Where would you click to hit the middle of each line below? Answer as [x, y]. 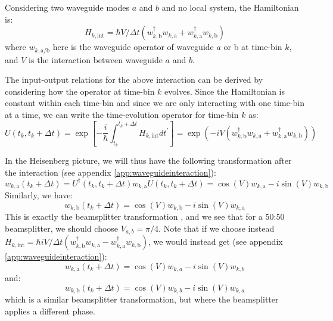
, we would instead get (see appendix [215, 241]
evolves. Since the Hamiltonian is [225, 91]
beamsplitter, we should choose [62, 228]
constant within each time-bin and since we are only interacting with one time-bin [155, 103]
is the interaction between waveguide [96, 59]
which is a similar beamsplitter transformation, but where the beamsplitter [142, 299]
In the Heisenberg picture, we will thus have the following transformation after [148, 160]
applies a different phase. [50, 311]
